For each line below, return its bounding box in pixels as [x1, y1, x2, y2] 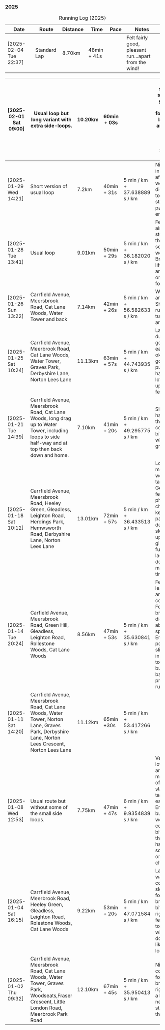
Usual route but [30, 798, 66, 805]
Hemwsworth [30, 524, 61, 531]
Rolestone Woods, [30, 920, 72, 927]
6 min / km [123, 798, 148, 805]
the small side [30, 810, 62, 817]
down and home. [30, 452, 69, 459]
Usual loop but [33, 110, 69, 117]
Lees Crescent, [30, 740, 65, 747]
